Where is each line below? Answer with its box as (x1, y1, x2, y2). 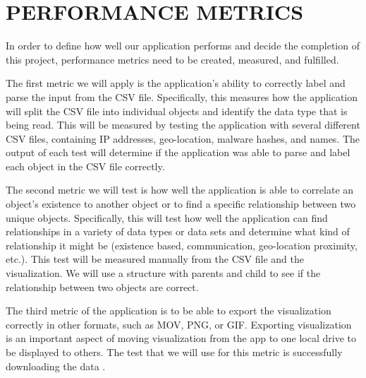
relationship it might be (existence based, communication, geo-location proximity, (6, 237, 358, 252)
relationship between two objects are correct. (6, 279, 199, 294)
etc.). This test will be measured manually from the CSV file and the (6, 252, 305, 266)
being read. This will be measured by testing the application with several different (6, 117, 360, 132)
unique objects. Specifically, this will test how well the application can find (6, 210, 328, 225)
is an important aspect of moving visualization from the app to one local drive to (6, 331, 356, 345)
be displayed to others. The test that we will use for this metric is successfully (6, 345, 343, 359)
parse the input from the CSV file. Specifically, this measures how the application (6, 89, 358, 104)
